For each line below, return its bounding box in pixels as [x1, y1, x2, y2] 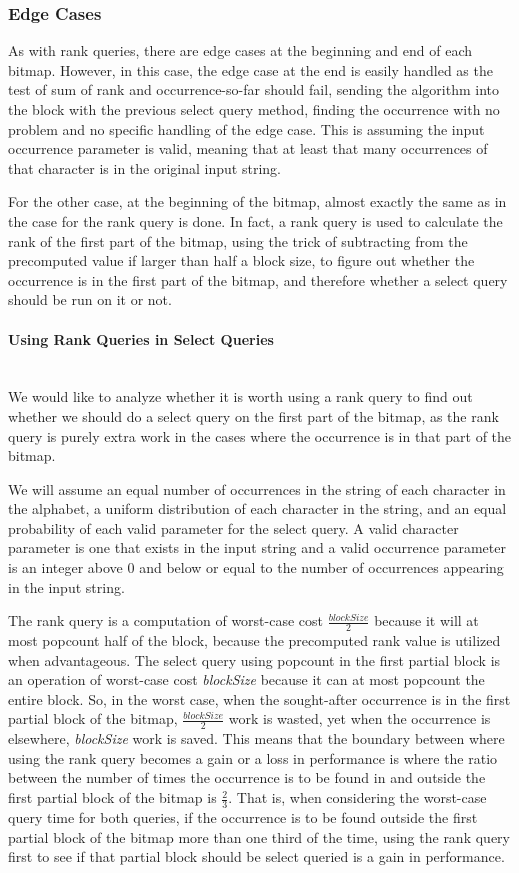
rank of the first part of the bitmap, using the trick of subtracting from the [8, 230, 468, 251]
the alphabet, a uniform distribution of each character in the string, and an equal [8, 498, 507, 519]
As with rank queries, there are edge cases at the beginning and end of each [8, 40, 472, 61]
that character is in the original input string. [8, 157, 281, 178]
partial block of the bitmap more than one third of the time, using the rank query [8, 826, 510, 847]
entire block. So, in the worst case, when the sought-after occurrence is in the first [8, 688, 511, 709]
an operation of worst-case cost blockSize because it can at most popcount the [8, 669, 485, 690]
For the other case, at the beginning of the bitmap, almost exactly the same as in [8, 191, 507, 212]
